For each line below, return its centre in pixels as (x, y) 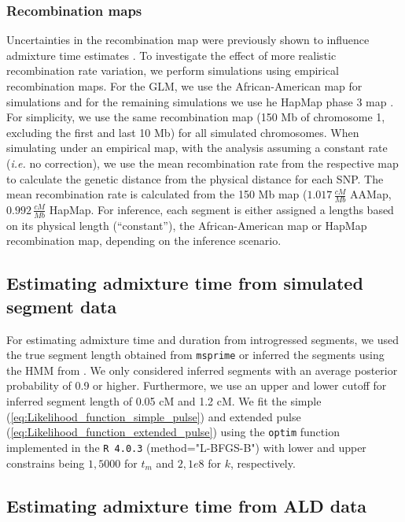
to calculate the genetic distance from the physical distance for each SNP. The (195, 178)
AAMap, (371, 194)
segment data (62, 306)
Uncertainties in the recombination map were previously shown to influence (188, 40)
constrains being (46, 463)
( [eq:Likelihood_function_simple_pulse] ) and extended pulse (154, 416)
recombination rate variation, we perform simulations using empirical (173, 70)
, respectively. (263, 463)
